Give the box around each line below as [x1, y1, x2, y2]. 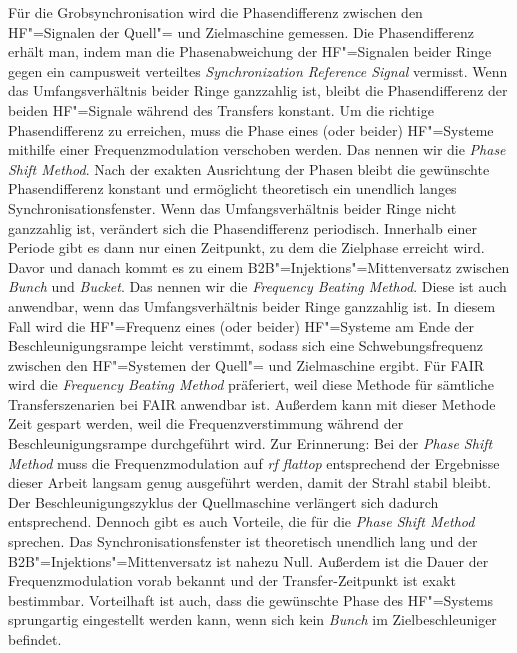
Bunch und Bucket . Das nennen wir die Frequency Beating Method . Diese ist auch [8, 276, 507, 297]
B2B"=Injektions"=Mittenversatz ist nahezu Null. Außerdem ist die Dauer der [8, 550, 489, 571]
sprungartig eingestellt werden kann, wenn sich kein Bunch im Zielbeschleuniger [8, 609, 497, 630]
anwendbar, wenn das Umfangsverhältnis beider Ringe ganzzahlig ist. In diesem [8, 295, 496, 316]
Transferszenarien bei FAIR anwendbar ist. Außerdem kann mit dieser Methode [8, 393, 496, 414]
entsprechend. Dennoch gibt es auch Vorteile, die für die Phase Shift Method [8, 511, 475, 532]
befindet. [8, 629, 62, 649]
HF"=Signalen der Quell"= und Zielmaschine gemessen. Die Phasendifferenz [8, 21, 475, 42]
